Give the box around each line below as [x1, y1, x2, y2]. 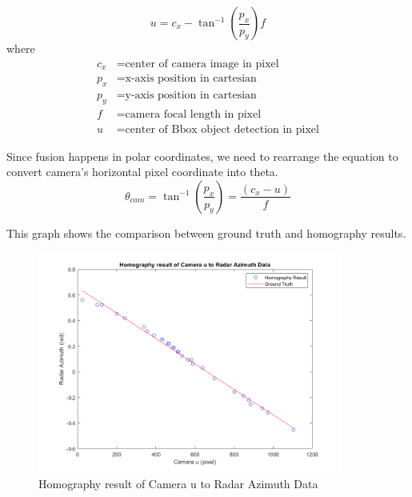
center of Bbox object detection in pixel [125, 123, 319, 135]
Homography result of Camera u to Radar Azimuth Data [38, 475, 318, 492]
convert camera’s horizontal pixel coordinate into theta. [6, 163, 278, 180]
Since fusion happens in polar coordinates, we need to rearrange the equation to [6, 147, 398, 164]
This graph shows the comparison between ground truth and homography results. [6, 224, 406, 241]
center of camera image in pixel [125, 58, 279, 70]
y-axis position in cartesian [125, 89, 257, 101]
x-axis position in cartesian [125, 73, 257, 85]
